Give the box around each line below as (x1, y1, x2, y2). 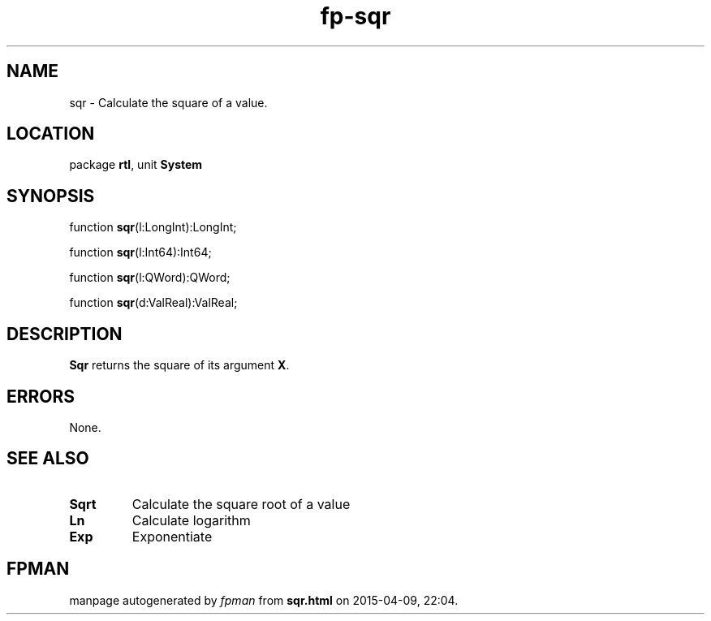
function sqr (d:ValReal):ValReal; (69, 295, 238, 310)
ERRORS (6, 386, 75, 407)
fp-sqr (320, 2, 391, 30)
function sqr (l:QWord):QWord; (69, 270, 231, 285)
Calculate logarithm (131, 511, 251, 528)
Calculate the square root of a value (131, 495, 351, 512)
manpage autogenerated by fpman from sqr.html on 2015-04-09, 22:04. (69, 593, 459, 607)
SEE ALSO (6, 448, 89, 469)
